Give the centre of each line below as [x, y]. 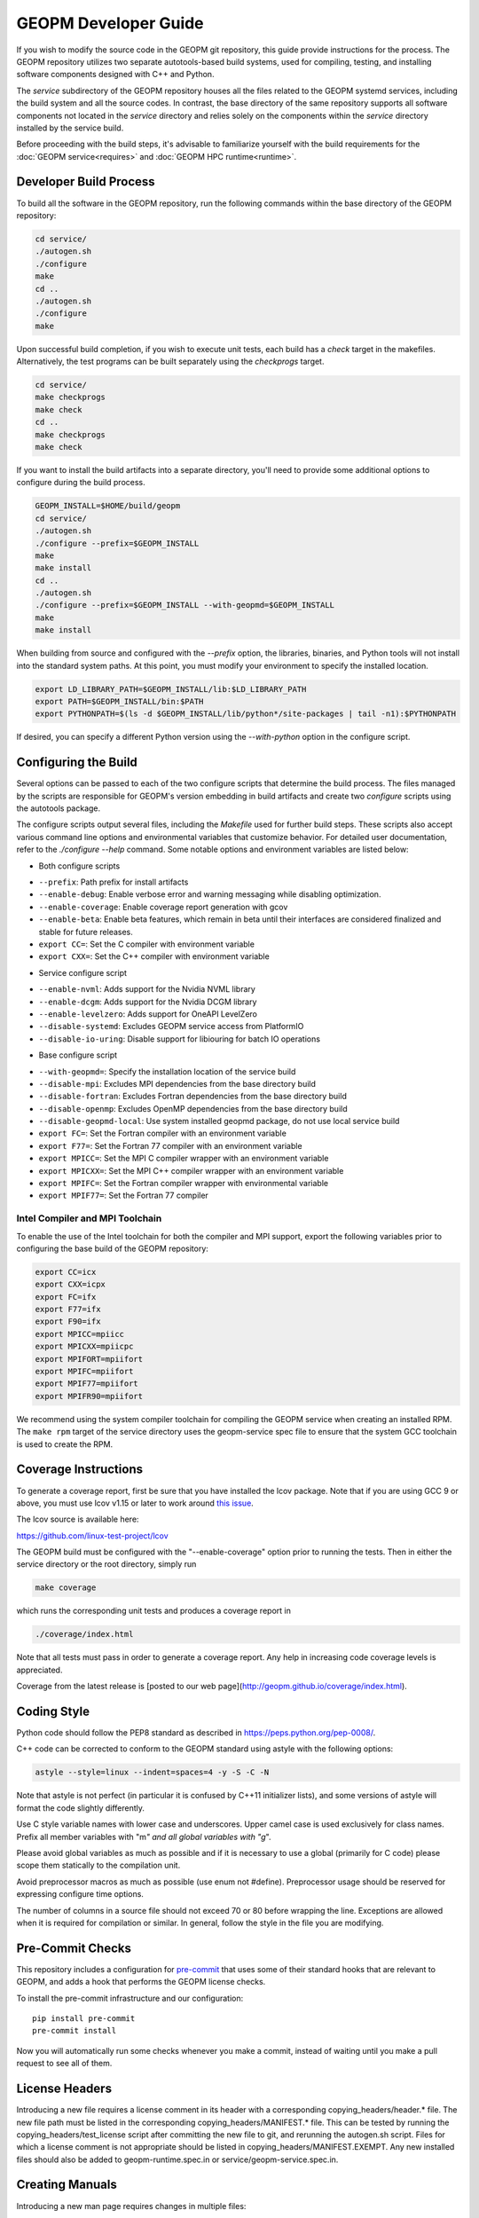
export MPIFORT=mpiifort [89, 1359]
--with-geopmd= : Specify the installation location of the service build [167, 1071]
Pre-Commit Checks [74, 1948]
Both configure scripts [79, 866]
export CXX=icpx [71, 1285]
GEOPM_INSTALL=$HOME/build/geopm [108, 506]
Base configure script [78, 1055]
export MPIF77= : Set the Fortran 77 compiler [123, 1196]
